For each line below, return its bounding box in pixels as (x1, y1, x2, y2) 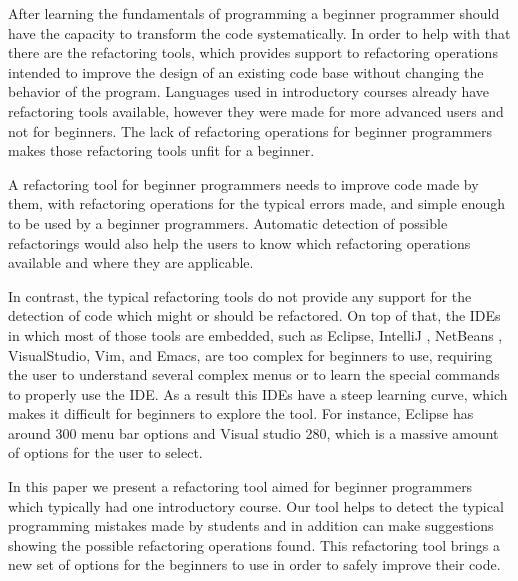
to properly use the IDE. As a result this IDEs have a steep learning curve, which (8, 383, 508, 404)
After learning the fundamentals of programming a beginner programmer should (8, 3, 500, 23)
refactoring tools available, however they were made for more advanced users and (8, 100, 504, 121)
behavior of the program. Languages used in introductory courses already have (8, 81, 490, 102)
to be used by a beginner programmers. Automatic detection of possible (8, 212, 448, 233)
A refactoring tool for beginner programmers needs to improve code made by (8, 173, 479, 194)
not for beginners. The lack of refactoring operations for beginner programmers (8, 120, 493, 141)
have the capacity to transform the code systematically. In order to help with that (8, 22, 511, 43)
